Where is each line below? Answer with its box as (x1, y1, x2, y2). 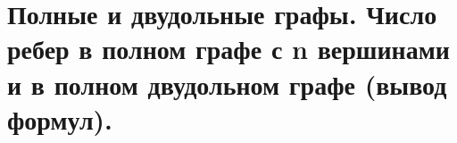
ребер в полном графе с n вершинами (7, 30, 450, 67)
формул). (7, 100, 113, 137)
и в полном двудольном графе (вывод (7, 65, 447, 102)
